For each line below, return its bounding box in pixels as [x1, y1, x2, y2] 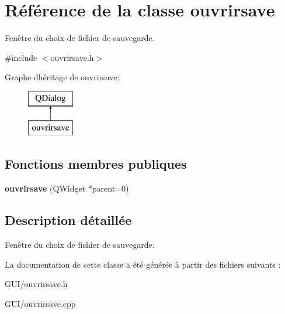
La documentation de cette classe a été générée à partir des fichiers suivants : [5, 258, 281, 270]
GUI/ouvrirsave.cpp [5, 297, 76, 309]
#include [5, 51, 37, 63]
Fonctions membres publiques [5, 155, 187, 173]
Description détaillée [5, 211, 132, 229]
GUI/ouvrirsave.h [5, 278, 68, 290]
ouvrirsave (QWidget [5, 182, 86, 194]
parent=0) [92, 182, 129, 194]
